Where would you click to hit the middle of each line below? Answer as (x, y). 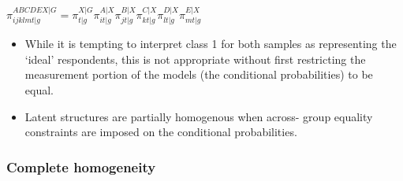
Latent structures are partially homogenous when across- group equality (199, 116)
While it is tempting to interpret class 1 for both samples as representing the (211, 44)
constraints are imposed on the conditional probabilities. (161, 132)
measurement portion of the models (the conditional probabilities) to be (199, 74)
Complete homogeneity (81, 166)
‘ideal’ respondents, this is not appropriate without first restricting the (195, 59)
